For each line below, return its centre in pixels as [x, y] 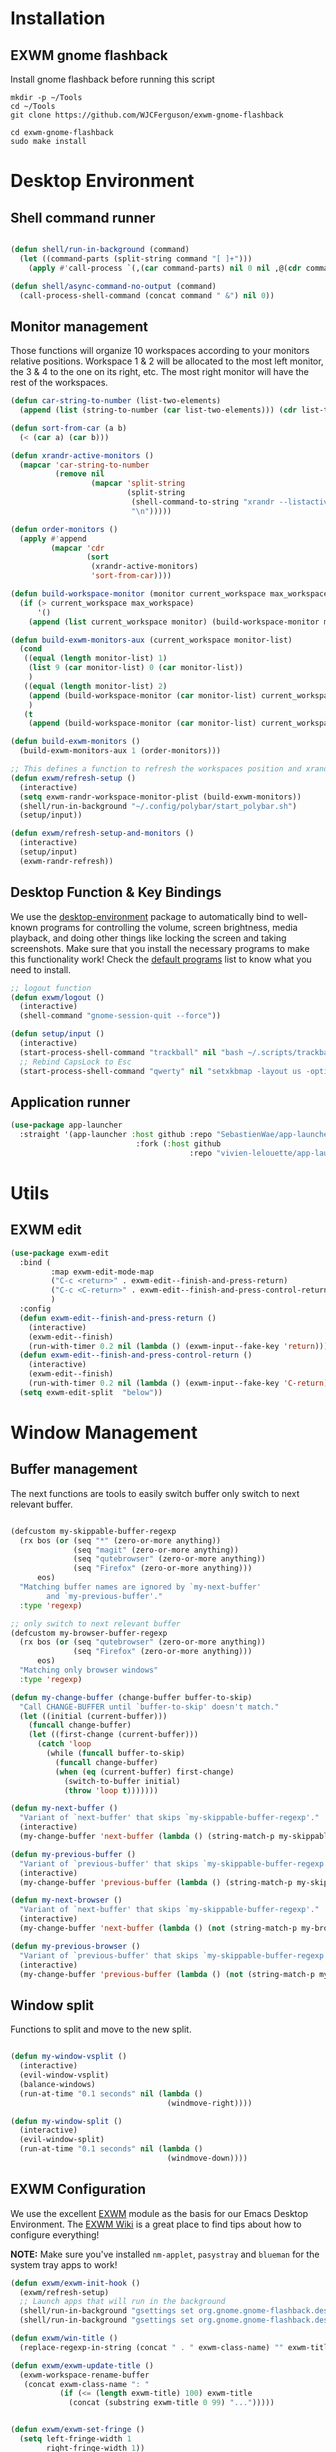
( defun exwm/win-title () [64, 2338]
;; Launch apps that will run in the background [122, 2302]
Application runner [70, 1102]
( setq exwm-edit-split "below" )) [91, 1392]
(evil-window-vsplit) [64, 2075]
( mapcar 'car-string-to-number [84, 465]
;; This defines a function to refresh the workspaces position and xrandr [171, 769]
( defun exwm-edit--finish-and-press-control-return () [136, 1355]
